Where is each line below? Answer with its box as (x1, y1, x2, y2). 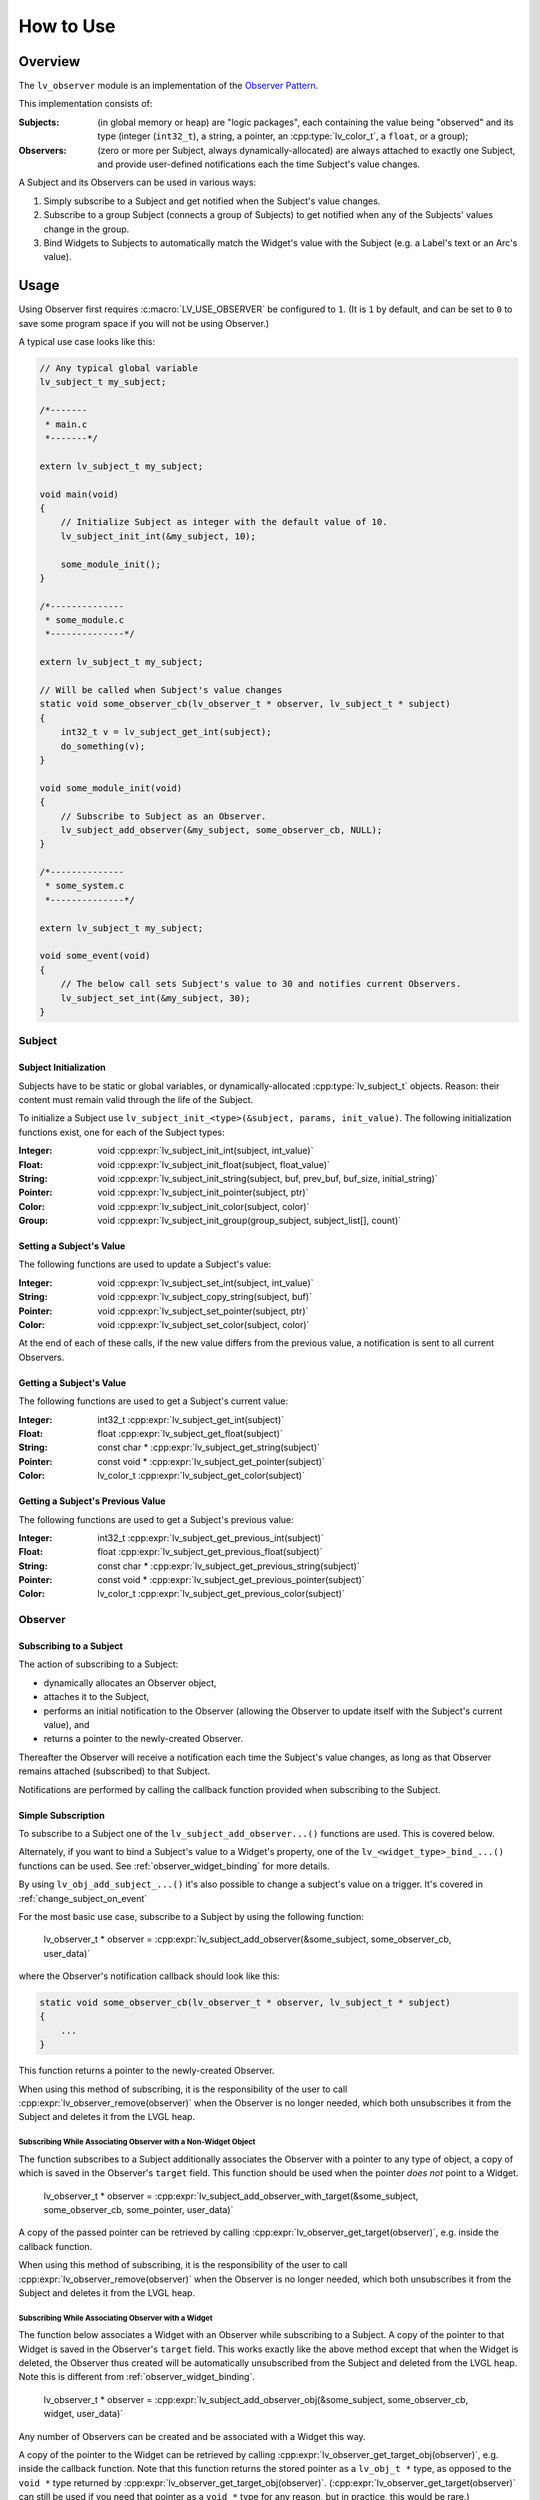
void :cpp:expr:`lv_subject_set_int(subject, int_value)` (97, 1276, 314, 1289)
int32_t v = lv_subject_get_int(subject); (60, 726, 272, 738)
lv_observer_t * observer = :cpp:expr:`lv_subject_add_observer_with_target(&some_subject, (43, 2190, 419, 2202)
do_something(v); (60, 740, 146, 752)
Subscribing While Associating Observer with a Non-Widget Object (18, 2137, 256, 2147)
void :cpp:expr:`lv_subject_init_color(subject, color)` (97, 1200, 310, 1212)
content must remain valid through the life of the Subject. (18, 1093, 254, 1105)
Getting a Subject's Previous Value (18, 1495, 166, 1507)
